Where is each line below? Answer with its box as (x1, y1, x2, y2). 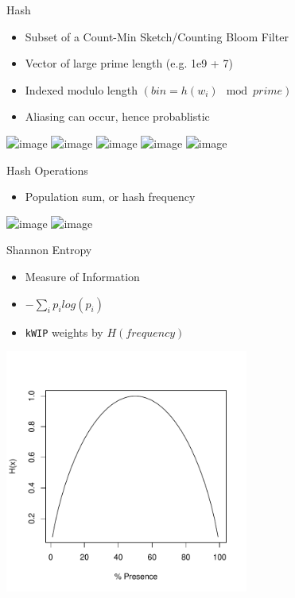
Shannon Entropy (6, 241, 92, 258)
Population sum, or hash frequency (25, 188, 196, 205)
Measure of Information (25, 268, 140, 284)
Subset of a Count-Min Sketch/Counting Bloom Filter (25, 28, 289, 44)
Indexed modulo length (25, 81, 138, 98)
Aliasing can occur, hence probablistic (25, 108, 210, 125)
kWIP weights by (25, 323, 103, 340)
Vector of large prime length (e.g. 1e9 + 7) (25, 55, 233, 71)
